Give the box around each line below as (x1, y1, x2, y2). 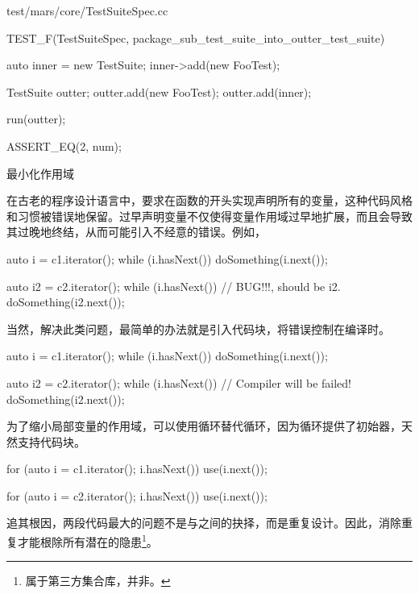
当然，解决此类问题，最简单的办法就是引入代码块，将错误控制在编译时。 (6, 320, 390, 337)
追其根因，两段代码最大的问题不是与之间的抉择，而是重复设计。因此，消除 (6, 514, 401, 531)
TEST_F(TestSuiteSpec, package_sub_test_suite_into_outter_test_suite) (6, 29, 385, 46)
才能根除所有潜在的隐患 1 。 (17, 531, 158, 550)
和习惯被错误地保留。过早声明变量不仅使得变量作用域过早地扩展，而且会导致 (6, 207, 413, 224)
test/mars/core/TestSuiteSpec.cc (6, 2, 168, 19)
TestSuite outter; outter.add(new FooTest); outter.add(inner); (6, 83, 312, 100)
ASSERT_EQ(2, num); (6, 137, 122, 154)
